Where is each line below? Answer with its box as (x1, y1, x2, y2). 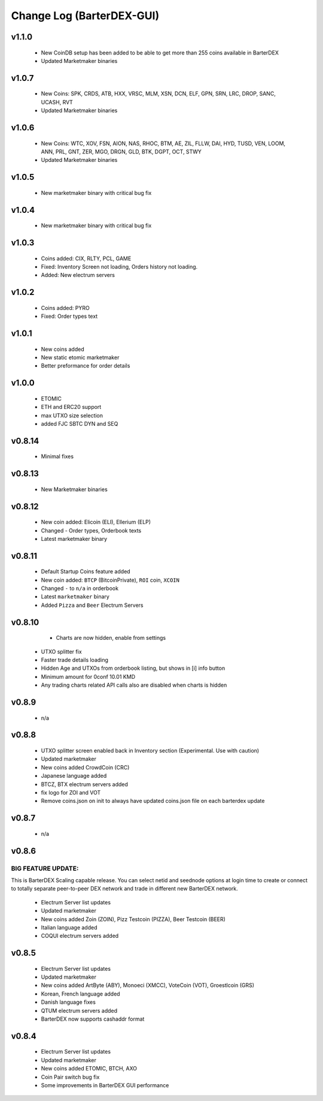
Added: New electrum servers (41, 272, 115, 279)
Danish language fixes (41, 998, 96, 1006)
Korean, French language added (41, 990, 120, 997)
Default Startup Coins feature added (41, 568, 131, 575)
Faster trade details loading (41, 657, 109, 664)
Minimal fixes (41, 453, 74, 460)
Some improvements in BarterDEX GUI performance (41, 1082, 169, 1088)
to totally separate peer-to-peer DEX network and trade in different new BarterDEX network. (11, 885, 239, 892)
